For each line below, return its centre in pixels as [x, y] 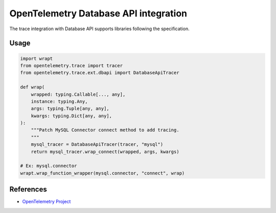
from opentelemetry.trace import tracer [71, 66]
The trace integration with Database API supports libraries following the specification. [99, 29]
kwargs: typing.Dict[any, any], [72, 116]
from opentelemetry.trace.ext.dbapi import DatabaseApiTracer [100, 73]
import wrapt [37, 58]
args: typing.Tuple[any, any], [70, 109]
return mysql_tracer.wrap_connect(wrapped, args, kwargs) [105, 152]
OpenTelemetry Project [47, 202]
